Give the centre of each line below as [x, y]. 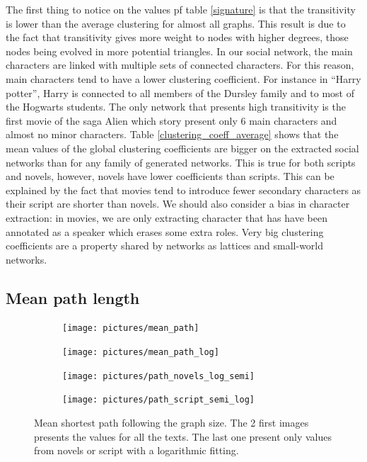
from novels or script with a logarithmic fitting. [136, 450]
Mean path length [73, 297]
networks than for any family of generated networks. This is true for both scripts [181, 162]
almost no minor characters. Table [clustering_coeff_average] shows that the [172, 134]
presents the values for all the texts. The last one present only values [183, 436]
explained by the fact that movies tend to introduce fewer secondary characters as [183, 190]
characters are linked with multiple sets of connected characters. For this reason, [180, 65]
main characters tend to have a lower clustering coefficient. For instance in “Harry [183, 78]
